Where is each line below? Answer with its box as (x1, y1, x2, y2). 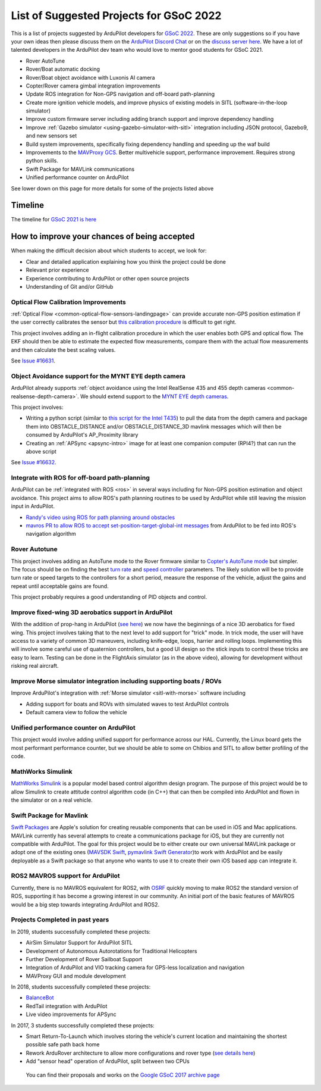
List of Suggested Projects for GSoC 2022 (11, 9, 222, 22)
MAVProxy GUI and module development (26, 972, 126, 979)
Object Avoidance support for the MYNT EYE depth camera (11, 372, 185, 380)
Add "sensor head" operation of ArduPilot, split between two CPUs (26, 1058, 190, 1065)
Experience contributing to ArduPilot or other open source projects (26, 274, 190, 282)
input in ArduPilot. (11, 503, 55, 510)
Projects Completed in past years (11, 915, 109, 924)
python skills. (26, 157, 59, 164)
